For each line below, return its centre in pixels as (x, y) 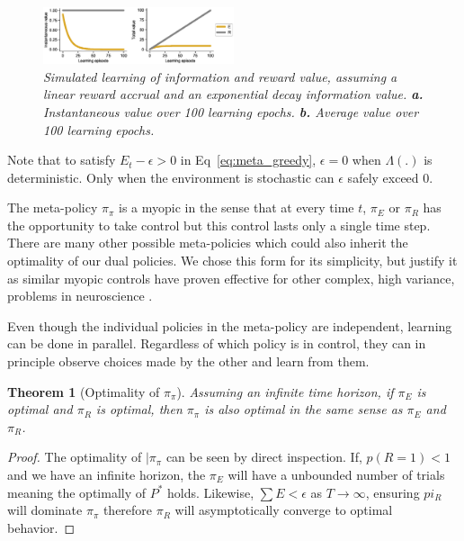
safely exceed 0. (390, 177)
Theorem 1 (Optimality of (84, 391)
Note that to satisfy (62, 160)
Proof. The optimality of (75, 457)
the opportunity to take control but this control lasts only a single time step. (219, 225)
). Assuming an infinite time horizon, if (285, 391)
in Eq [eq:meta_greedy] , (248, 160)
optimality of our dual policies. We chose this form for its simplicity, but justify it (232, 261)
